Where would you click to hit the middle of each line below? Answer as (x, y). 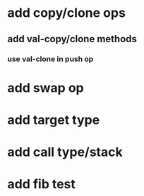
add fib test (42, 184)
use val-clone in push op (50, 59)
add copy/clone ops (66, 13)
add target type (54, 120)
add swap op (46, 87)
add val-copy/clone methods (72, 39)
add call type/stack (65, 152)
